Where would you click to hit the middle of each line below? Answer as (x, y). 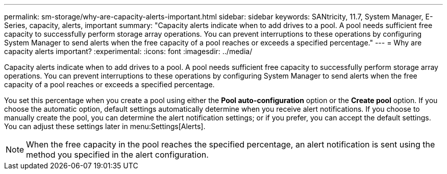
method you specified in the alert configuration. (117, 155)
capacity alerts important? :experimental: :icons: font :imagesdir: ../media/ (128, 51)
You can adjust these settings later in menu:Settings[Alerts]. (105, 126)
